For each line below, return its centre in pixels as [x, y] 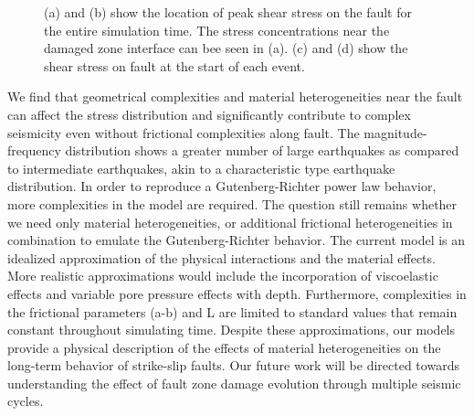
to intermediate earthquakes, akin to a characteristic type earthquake [201, 168]
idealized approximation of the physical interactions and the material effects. [221, 257]
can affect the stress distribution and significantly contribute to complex [209, 114]
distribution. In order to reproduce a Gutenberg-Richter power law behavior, [222, 186]
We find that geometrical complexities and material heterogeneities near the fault [235, 96]
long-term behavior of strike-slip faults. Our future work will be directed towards [233, 365]
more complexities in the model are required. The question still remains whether [232, 203]
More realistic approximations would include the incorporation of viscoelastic [223, 276]
